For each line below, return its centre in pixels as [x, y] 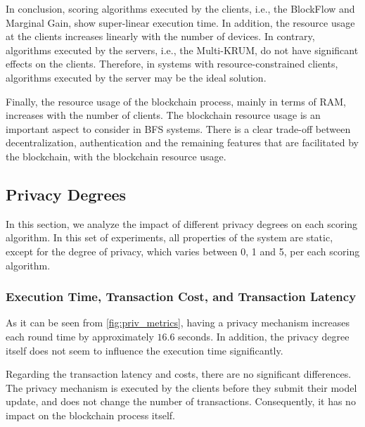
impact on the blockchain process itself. [90, 415]
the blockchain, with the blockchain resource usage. [116, 156]
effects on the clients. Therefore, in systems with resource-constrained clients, [172, 64]
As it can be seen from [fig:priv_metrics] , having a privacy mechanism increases [178, 323]
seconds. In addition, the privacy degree [264, 336]
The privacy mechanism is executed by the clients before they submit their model [181, 387]
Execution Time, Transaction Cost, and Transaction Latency [181, 297]
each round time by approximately [80, 336]
